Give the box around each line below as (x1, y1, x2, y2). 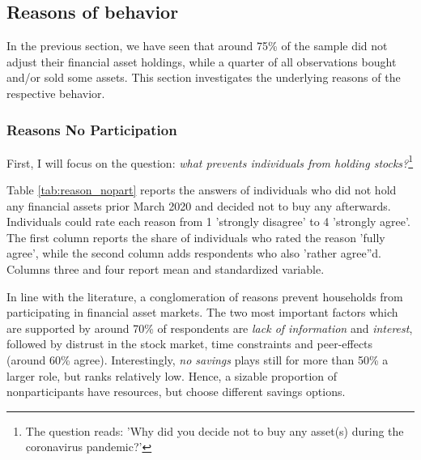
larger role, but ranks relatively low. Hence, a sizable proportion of (6, 367, 338, 384)
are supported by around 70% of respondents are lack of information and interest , (6, 319, 413, 336)
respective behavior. (6, 84, 105, 101)
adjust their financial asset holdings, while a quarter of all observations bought (6, 53, 397, 70)
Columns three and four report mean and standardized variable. (6, 261, 325, 278)
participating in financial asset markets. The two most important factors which (6, 304, 398, 321)
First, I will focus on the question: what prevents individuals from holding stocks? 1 (6, 151, 414, 171)
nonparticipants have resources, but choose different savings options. (6, 383, 346, 400)
